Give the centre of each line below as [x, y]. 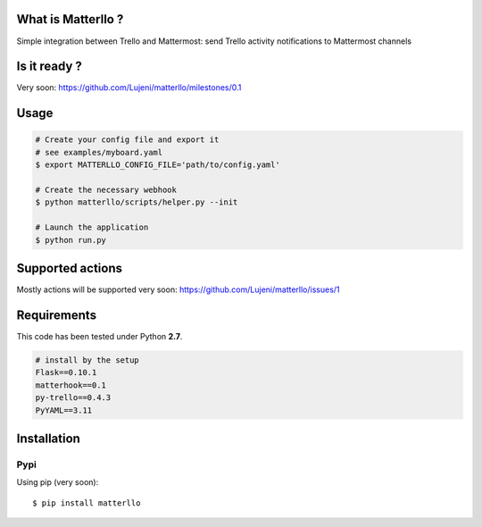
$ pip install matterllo [87, 503]
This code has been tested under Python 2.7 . [100, 336]
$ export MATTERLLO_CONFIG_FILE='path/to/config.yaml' [158, 165]
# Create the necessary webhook [106, 189]
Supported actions [69, 268]
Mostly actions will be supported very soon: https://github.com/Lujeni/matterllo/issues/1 [178, 289]
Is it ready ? [49, 67]
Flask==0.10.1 [66, 372]
